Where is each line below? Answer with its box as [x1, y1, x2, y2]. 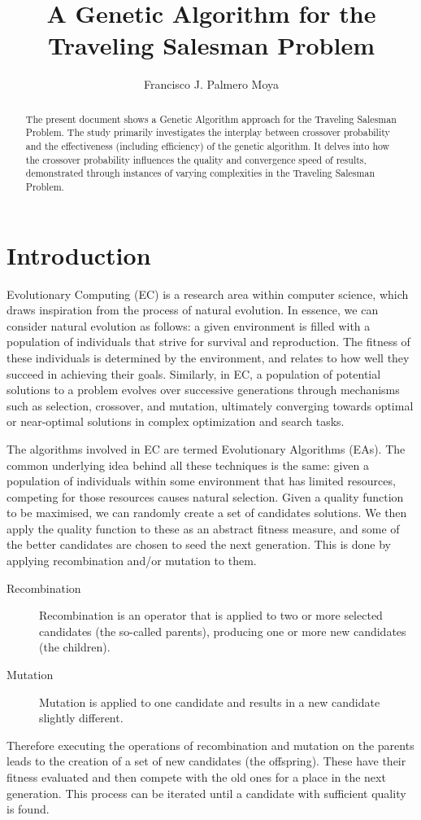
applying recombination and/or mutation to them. [7, 552, 257, 569]
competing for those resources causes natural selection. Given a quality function [7, 488, 404, 505]
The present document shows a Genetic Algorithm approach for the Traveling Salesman [25, 112, 397, 125]
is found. [7, 800, 50, 818]
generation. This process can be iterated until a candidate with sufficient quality [7, 784, 406, 801]
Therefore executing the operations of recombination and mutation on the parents [7, 736, 414, 753]
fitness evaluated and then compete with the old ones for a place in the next [7, 769, 386, 786]
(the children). [39, 638, 111, 656]
